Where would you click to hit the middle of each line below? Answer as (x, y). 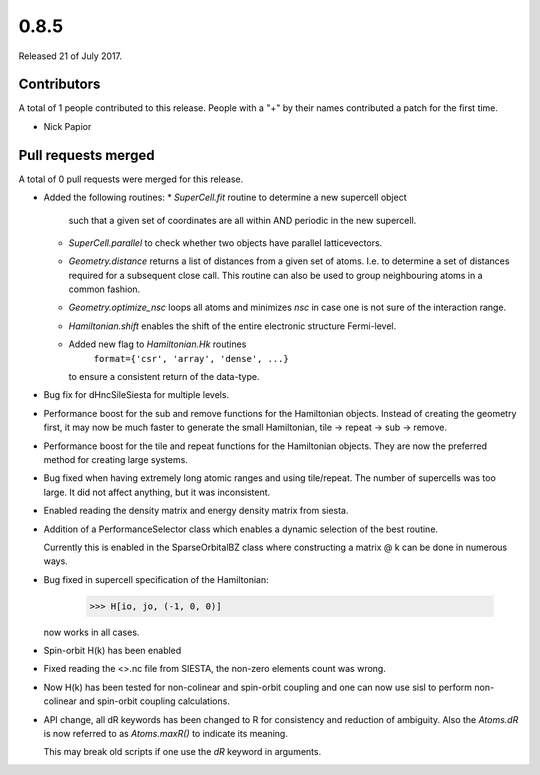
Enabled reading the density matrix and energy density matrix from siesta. (196, 511)
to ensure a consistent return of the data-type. (164, 377)
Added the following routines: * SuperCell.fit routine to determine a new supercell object (225, 197)
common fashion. (104, 289)
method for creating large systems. (116, 459)
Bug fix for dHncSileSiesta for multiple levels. (136, 395)
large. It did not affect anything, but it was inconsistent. (157, 492)
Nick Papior (67, 126)
